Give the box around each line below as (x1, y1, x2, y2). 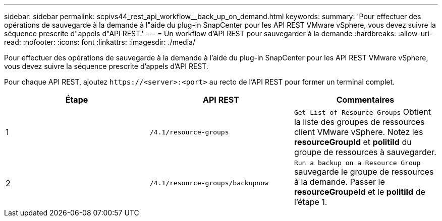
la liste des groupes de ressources (294, 117, 425, 127)
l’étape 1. (294, 197, 327, 207)
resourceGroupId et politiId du (294, 137, 412, 147)
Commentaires (336, 95, 395, 105)
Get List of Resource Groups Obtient (294, 107, 431, 117)
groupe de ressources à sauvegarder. (294, 147, 436, 157)
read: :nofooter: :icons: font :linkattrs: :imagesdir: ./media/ (4, 38, 195, 46)
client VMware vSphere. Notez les (294, 127, 423, 137)
